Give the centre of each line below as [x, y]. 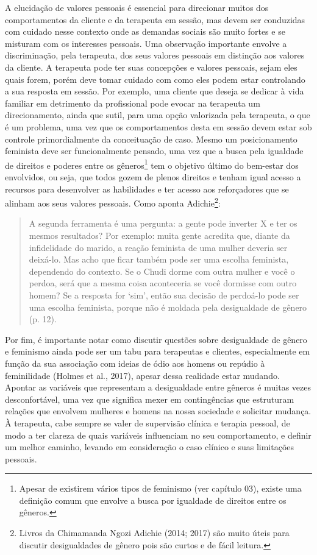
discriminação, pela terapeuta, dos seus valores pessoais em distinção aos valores [155, 55]
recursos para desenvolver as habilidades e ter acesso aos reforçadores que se [147, 189]
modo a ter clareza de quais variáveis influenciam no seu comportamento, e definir [158, 435]
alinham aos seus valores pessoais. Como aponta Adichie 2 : [113, 202]
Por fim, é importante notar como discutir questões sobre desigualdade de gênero [156, 339]
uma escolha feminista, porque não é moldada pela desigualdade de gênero [168, 307]
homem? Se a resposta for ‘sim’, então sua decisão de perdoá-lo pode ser [164, 295]
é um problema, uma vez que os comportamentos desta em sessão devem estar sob [158, 126]
